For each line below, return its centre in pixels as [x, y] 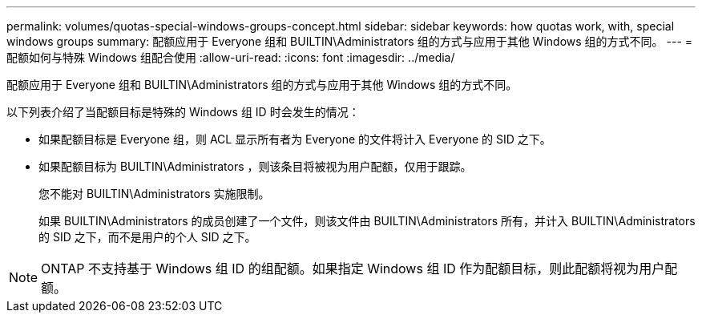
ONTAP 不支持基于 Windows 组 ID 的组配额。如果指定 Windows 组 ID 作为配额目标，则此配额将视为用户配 [359, 269]
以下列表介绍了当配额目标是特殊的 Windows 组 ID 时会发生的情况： [183, 112]
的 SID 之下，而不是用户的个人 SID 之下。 [147, 237]
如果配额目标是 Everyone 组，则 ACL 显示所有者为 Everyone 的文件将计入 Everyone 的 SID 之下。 [295, 139]
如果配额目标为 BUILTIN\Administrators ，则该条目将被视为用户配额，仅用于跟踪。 [255, 166]
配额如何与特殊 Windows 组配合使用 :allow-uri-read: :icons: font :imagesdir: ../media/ [231, 57]
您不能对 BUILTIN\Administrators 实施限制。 [154, 194]
